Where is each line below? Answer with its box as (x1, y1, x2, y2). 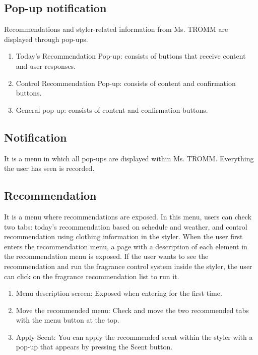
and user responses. (16, 60, 76, 71)
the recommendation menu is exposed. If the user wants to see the (4, 251, 209, 261)
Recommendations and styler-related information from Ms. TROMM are (4, 24, 228, 34)
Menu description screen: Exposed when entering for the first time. (16, 288, 222, 298)
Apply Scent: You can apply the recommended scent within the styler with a (16, 331, 253, 342)
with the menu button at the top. (16, 315, 119, 325)
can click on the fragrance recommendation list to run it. (4, 271, 179, 281)
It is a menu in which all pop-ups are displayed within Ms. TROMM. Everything (4, 153, 254, 163)
